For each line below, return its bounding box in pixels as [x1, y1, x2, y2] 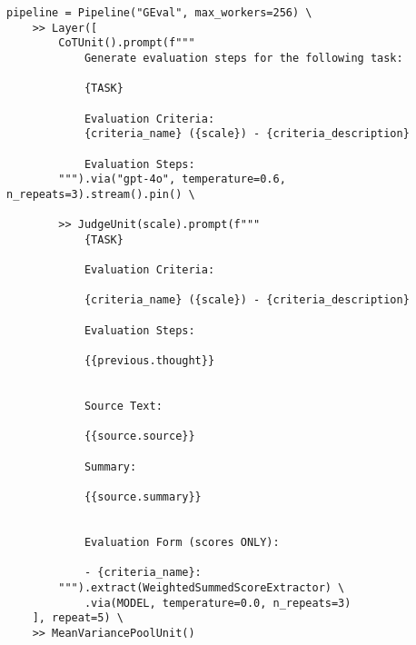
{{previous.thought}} [84, 354, 215, 368]
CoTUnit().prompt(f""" [58, 36, 195, 50]
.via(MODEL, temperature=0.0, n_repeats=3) [84, 596, 352, 610]
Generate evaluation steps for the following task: [84, 51, 403, 64]
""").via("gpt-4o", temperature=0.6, [58, 173, 286, 186]
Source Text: [84, 400, 163, 413]
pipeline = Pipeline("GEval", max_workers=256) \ [6, 6, 312, 19]
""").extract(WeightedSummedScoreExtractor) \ [58, 580, 345, 594]
